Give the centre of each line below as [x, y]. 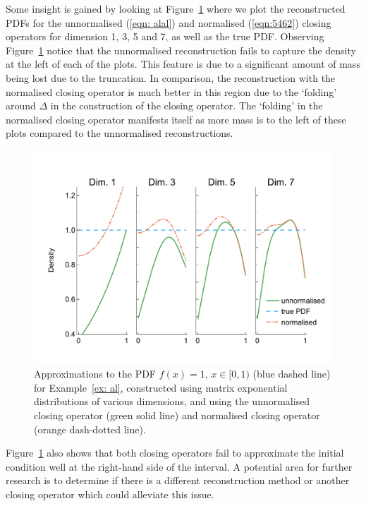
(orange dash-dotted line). [90, 429]
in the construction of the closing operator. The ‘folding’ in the [187, 106]
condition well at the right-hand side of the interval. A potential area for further [179, 466]
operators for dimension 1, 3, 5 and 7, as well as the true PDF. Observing [165, 36]
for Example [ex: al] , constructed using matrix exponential [161, 387]
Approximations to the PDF [95, 374]
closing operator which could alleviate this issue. [110, 494]
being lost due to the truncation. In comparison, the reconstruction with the [171, 77]
